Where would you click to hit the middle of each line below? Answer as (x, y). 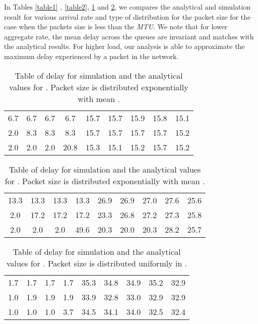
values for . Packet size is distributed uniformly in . (97, 263)
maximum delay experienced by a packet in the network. (91, 56)
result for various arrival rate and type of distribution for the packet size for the (127, 16)
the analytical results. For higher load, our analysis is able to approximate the (124, 46)
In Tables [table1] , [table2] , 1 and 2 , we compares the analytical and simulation (127, 7)
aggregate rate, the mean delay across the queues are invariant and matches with (129, 36)
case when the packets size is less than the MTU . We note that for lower (116, 26)
